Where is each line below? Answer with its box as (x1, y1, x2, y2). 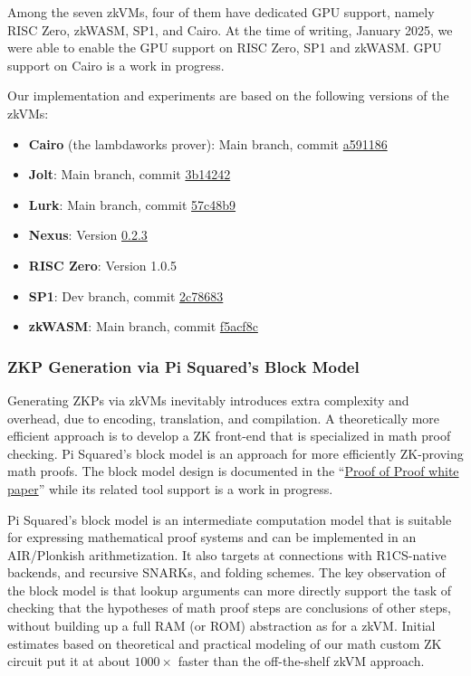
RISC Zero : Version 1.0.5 (28, 255, 178, 274)
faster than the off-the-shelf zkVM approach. (178, 652, 425, 671)
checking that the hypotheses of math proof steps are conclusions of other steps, (7, 598, 451, 617)
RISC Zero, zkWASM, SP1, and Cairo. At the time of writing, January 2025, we (7, 20, 453, 39)
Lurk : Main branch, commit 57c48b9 (28, 195, 236, 214)
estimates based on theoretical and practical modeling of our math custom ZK (7, 633, 442, 652)
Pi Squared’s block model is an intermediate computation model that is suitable (7, 509, 452, 528)
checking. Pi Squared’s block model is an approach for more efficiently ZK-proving (7, 443, 464, 462)
